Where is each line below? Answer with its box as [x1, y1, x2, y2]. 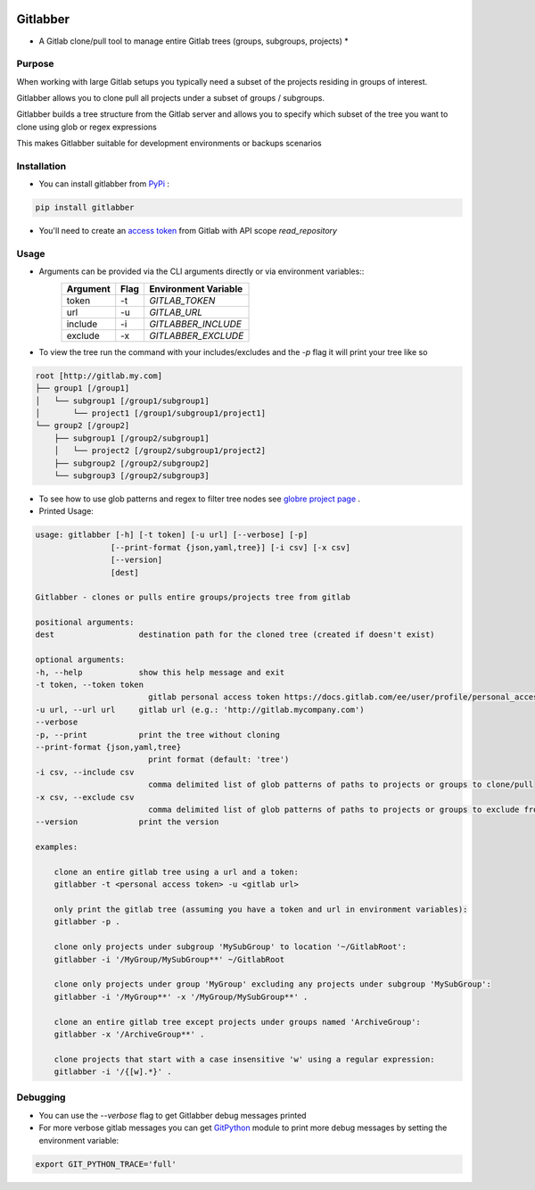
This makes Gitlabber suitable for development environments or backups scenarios [16, 138, 322, 149]
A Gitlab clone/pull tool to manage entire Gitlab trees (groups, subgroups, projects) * [38, 36, 349, 46]
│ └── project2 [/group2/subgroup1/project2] [53, 446, 267, 456]
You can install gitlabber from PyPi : [38, 178, 169, 189]
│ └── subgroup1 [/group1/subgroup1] [35, 395, 210, 406]
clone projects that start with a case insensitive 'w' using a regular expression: [53, 1054, 436, 1064]
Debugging [16, 1091, 66, 1103]
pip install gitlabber [35, 202, 135, 213]
